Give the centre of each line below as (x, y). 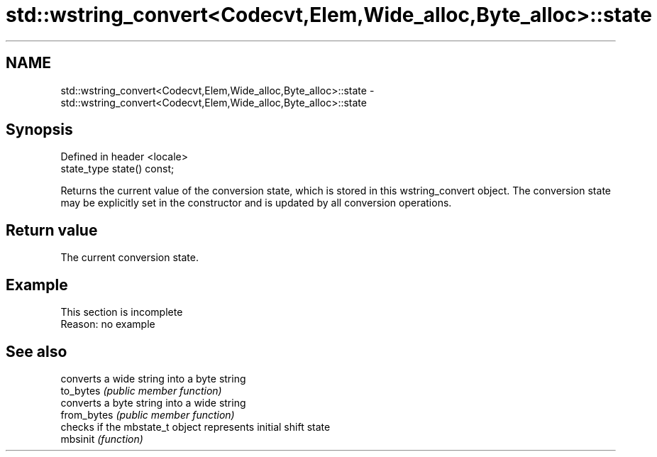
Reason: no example (108, 324)
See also (37, 351)
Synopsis (39, 130)
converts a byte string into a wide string (153, 402)
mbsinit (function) (102, 439)
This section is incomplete (122, 312)
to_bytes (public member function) (141, 390)
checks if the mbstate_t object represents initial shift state (195, 426)
